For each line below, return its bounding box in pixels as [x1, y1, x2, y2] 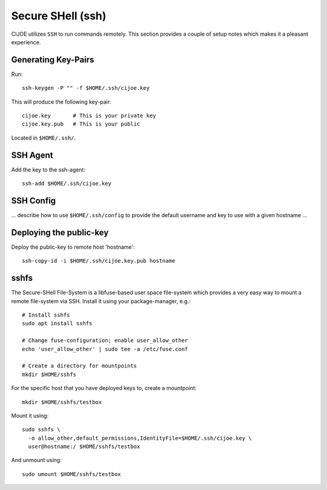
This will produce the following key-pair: [11, 98, 111, 106]
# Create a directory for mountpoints [22, 363, 137, 369]
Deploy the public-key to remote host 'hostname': [11, 243, 135, 250]
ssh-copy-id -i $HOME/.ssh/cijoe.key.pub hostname [22, 258, 176, 264]
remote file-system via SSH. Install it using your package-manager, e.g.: [11, 297, 191, 304]
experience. [11, 38, 41, 45]
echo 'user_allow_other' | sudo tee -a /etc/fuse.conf [22, 346, 188, 352]
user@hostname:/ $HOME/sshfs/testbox [28, 443, 140, 450]
